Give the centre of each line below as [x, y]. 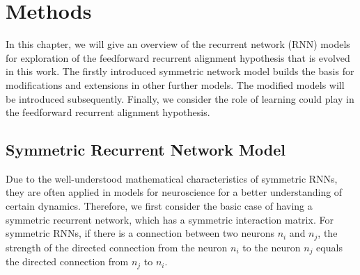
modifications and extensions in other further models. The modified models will [175, 84]
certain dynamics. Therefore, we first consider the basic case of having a [159, 206]
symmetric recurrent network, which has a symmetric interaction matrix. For [170, 219]
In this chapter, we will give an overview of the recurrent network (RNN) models [178, 44]
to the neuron [272, 247]
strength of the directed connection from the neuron [117, 247]
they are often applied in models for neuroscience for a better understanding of [174, 192]
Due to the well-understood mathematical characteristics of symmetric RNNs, [172, 178]
